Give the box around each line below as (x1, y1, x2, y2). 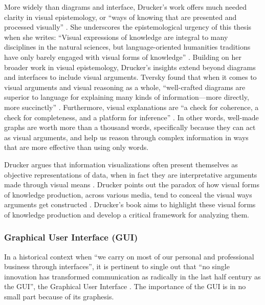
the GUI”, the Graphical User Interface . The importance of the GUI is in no (4, 281, 246, 292)
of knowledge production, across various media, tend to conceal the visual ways (4, 189, 252, 200)
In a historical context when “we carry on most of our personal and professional (4, 251, 254, 262)
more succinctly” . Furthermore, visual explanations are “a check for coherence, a (4, 101, 259, 112)
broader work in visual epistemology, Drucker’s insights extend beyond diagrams (4, 61, 256, 72)
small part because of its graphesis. (4, 291, 114, 302)
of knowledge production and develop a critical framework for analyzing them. (4, 209, 249, 220)
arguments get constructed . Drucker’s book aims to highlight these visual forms (4, 199, 256, 210)
